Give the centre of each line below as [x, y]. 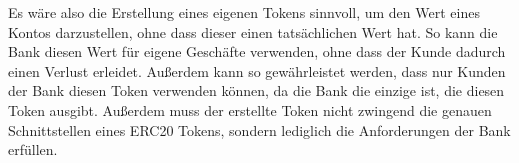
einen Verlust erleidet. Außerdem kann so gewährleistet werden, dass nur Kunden [257, 70]
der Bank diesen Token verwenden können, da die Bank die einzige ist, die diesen [256, 90]
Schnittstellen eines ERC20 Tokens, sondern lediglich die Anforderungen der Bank [259, 129]
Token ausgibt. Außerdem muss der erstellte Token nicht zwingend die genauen [250, 109]
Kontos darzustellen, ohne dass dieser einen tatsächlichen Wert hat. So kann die [253, 31]
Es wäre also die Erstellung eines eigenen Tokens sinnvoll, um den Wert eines [244, 12]
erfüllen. [33, 149]
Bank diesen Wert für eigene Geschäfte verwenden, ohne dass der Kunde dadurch [257, 51]
